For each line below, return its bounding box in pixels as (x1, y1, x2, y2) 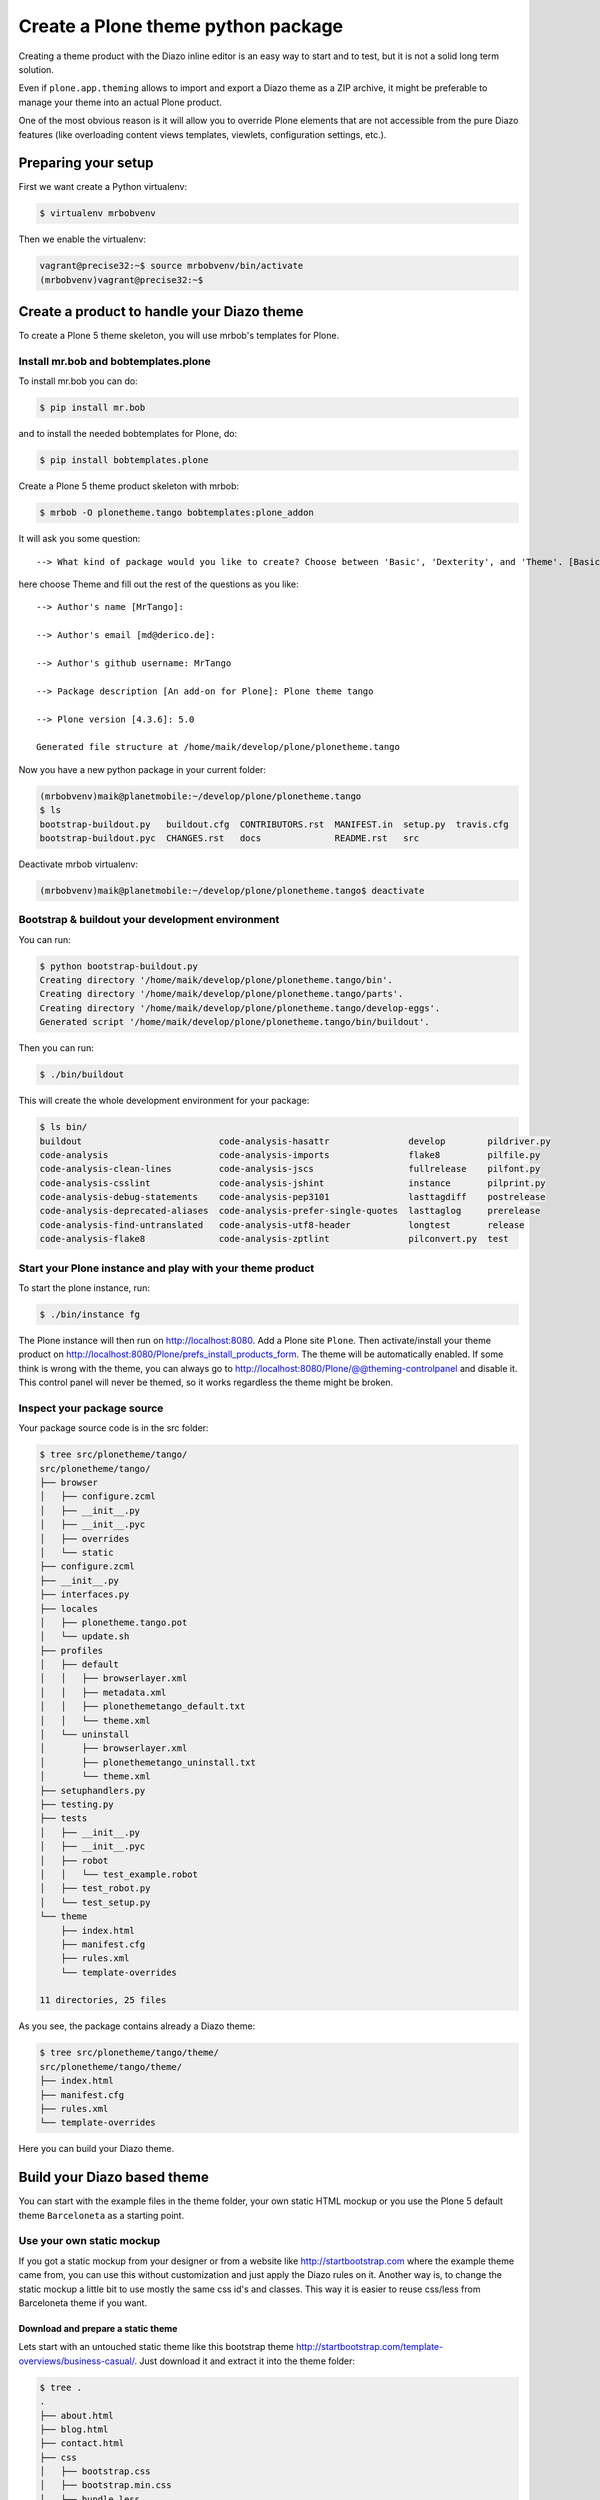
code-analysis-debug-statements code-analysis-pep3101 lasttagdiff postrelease (39, 1191, 546, 1203)
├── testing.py (39, 1799, 114, 1810)
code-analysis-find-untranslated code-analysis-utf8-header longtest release (39, 1219, 525, 1230)
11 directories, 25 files (39, 1995, 167, 2006)
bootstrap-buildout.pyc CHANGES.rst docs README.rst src (39, 832, 420, 844)
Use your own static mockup (18, 2234, 161, 2248)
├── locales (39, 1603, 99, 1614)
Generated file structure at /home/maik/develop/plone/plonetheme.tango (36, 741, 400, 753)
